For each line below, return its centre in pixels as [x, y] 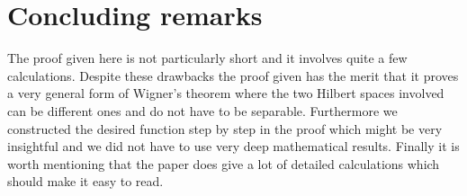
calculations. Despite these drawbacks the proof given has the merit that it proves [233, 75]
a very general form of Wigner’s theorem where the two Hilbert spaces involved [226, 93]
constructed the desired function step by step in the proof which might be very [225, 128]
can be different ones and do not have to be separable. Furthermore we [202, 110]
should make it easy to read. [85, 181]
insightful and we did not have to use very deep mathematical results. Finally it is [233, 146]
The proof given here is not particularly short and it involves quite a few [207, 58]
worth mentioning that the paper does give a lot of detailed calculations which [224, 163]
